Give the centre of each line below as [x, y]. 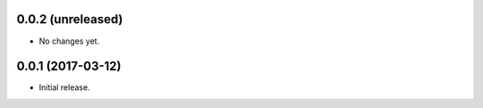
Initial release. [64, 87]
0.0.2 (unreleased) [70, 19]
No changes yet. [69, 41]
